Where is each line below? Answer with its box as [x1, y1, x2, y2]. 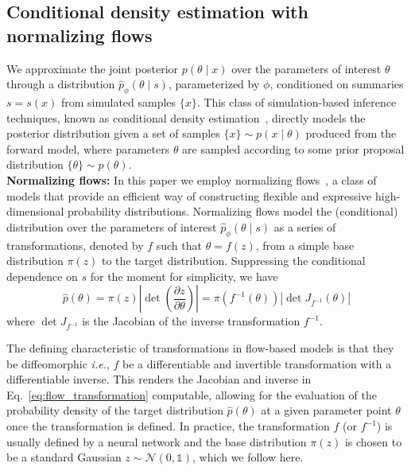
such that [156, 236, 202, 253]
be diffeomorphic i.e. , [6, 355, 110, 372]
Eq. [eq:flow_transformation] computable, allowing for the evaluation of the [6, 386, 377, 403]
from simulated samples [60, 93, 176, 110]
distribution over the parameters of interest [6, 218, 217, 235]
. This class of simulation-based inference [196, 93, 397, 110]
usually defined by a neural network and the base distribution [6, 433, 307, 450]
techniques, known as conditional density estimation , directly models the [6, 109, 366, 126]
